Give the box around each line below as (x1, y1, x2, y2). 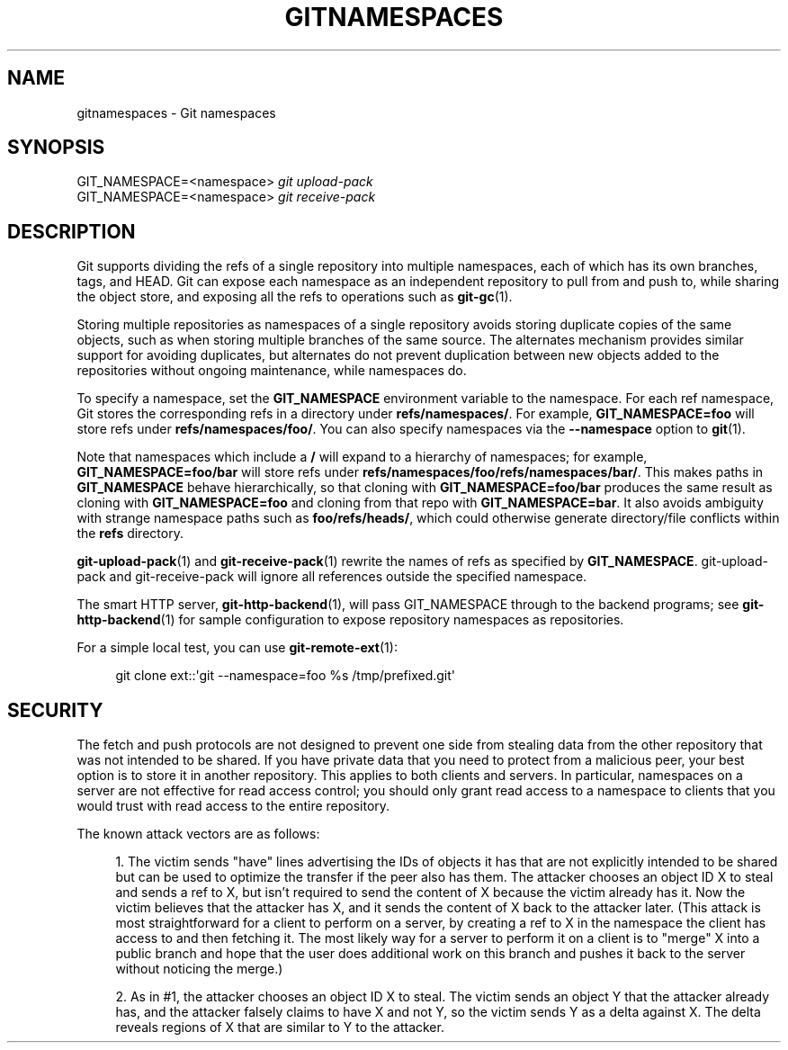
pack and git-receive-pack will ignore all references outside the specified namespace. (76, 569, 587, 585)
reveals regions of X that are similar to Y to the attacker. (115, 1019, 444, 1036)
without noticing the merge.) (115, 961, 283, 977)
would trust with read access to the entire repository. (76, 798, 390, 814)
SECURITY (7, 698, 103, 722)
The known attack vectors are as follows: (76, 826, 320, 842)
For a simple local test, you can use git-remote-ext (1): (76, 640, 398, 656)
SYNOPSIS (7, 136, 105, 159)
